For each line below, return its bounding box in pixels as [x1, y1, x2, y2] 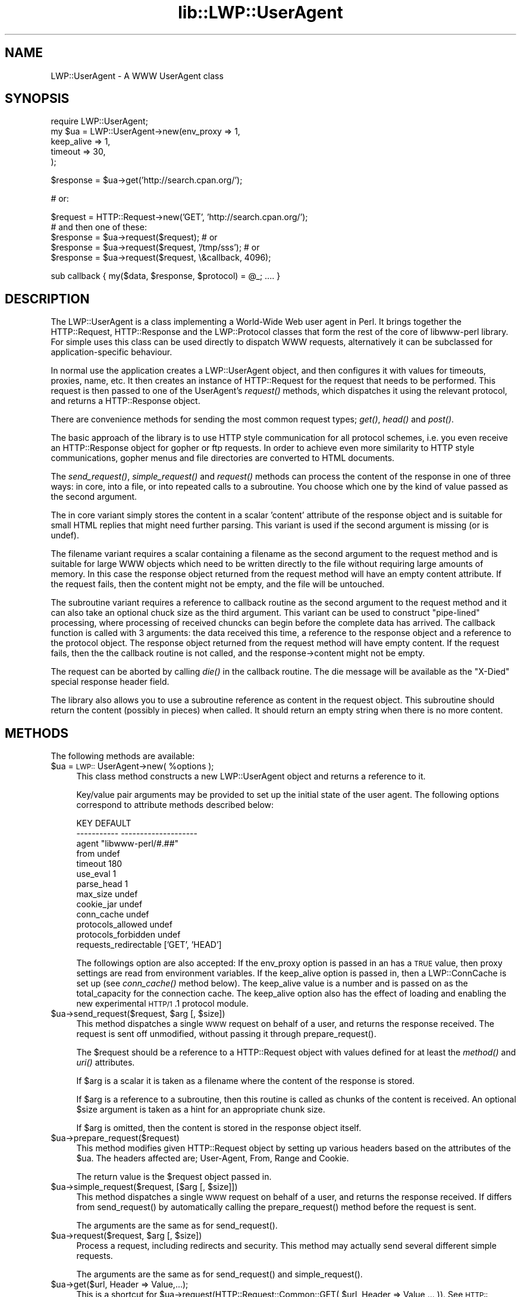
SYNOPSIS [5, 91, 70, 106]
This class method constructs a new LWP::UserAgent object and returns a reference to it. [76, 771, 426, 782]
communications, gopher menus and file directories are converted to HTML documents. [51, 453, 395, 463]
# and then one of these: [51, 222, 147, 233]
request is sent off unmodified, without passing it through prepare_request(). [76, 1029, 376, 1039]
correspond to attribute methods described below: [76, 800, 274, 810]
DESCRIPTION [5, 291, 90, 306]
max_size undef [76, 889, 138, 900]
